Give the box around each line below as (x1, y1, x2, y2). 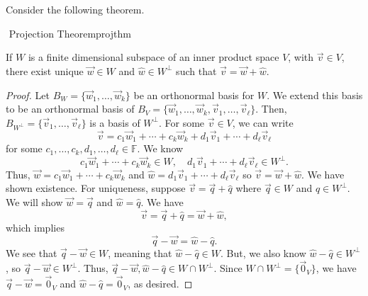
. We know (137, 141, 184, 156)
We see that (6, 245, 57, 260)
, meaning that (108, 245, 172, 260)
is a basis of (89, 115, 140, 130)
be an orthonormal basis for (133, 87, 255, 102)
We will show (6, 194, 63, 209)
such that (176, 63, 217, 78)
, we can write (232, 115, 294, 130)
